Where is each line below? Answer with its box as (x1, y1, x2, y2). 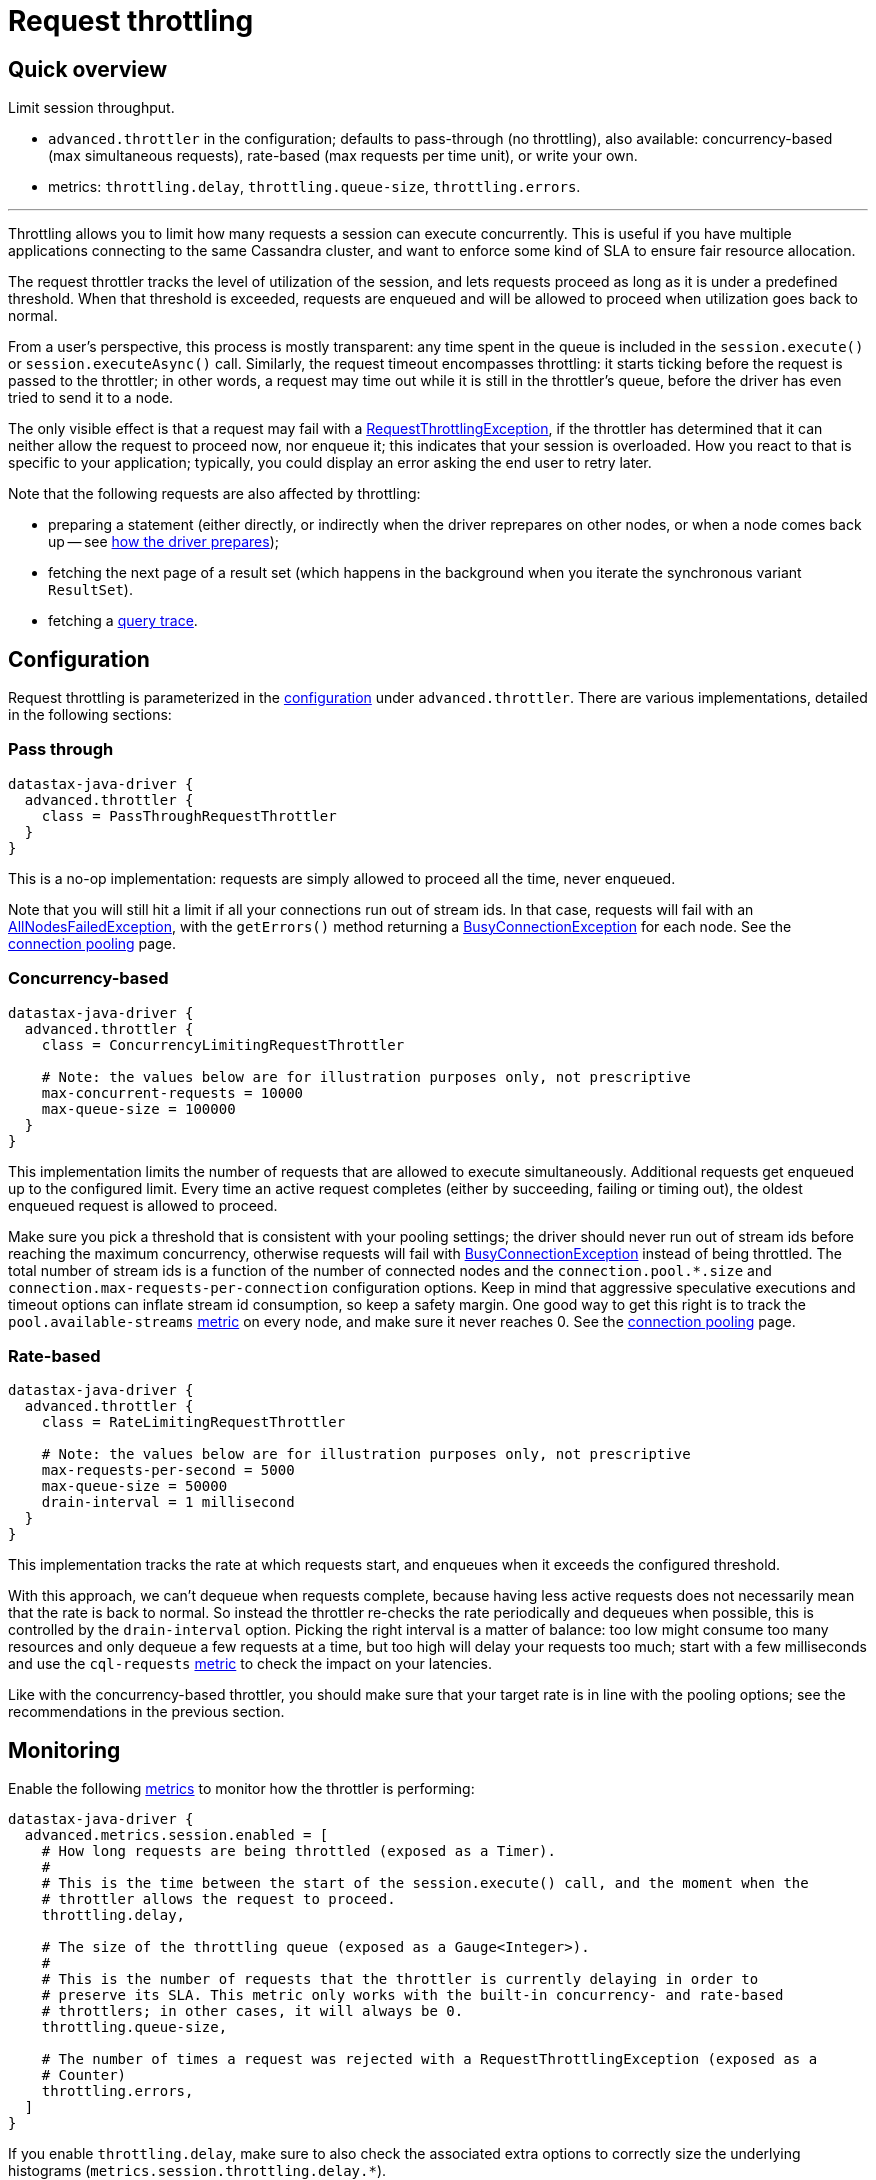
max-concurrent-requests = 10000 (41, 1084, 304, 1101)
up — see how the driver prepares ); (48, 533, 279, 551)
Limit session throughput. (8, 99, 175, 117)
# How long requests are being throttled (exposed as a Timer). (41, 1843, 556, 1860)
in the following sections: (8, 706, 172, 724)
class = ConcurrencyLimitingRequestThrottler (41, 1036, 405, 1053)
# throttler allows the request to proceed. (41, 1891, 396, 1908)
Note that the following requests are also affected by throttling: (8, 485, 421, 503)
